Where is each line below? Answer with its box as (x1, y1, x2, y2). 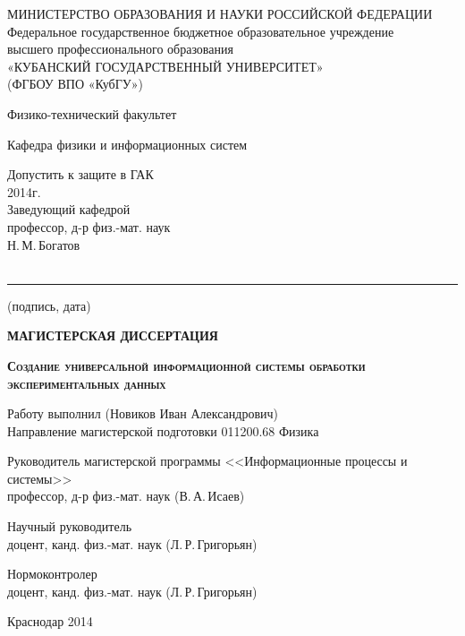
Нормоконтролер (7, 564, 97, 583)
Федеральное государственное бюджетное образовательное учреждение (7, 21, 394, 40)
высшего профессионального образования (7, 39, 233, 58)
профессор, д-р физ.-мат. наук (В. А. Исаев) (7, 486, 245, 505)
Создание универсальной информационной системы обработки (7, 356, 366, 374)
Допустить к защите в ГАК (7, 165, 154, 184)
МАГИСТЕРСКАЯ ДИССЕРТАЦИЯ (7, 326, 218, 345)
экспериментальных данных (7, 374, 166, 392)
